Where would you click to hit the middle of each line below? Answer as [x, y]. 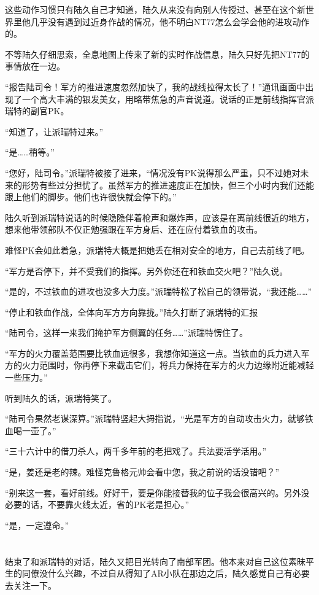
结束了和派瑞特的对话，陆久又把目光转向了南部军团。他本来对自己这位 [147, 561]
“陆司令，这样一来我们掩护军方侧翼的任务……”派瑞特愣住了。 [126, 332]
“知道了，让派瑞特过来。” [54, 131]
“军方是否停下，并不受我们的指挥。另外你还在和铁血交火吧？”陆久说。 [147, 270]
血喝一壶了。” [31, 430]
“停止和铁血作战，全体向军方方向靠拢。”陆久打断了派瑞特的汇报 [132, 312]
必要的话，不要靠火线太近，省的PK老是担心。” [97, 504]
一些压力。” [26, 377]
